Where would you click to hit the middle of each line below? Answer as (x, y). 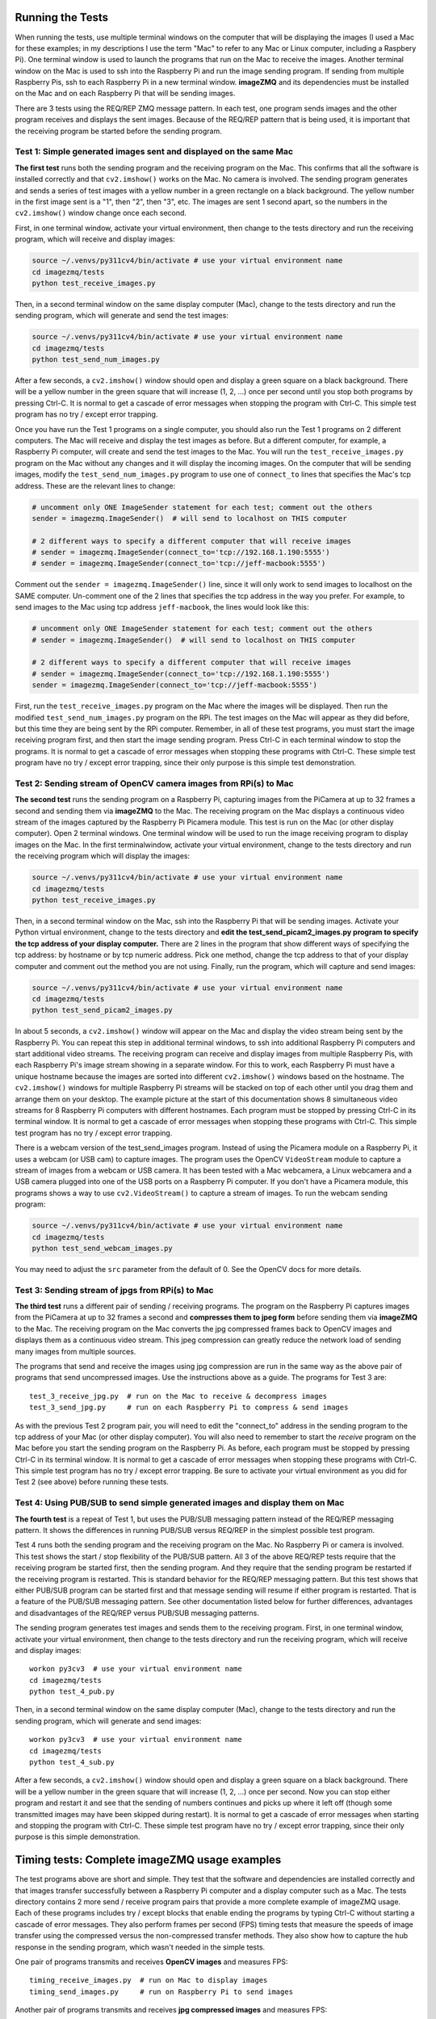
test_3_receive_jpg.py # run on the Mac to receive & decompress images (178, 1396)
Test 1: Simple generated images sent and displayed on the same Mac (154, 152)
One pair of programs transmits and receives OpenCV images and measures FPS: (151, 1962)
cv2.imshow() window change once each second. (101, 213)
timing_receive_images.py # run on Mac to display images (149, 1980)
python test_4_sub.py (72, 1762)
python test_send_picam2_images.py (102, 1010)
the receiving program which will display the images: (103, 856)
